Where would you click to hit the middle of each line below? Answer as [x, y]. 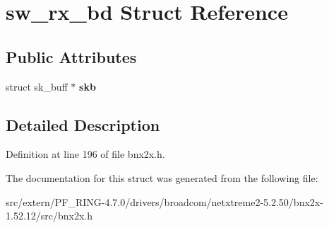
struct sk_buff [37, 86]
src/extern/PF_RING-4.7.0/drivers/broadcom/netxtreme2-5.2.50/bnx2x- [164, 201]
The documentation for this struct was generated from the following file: [162, 177]
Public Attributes [71, 56]
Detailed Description [83, 124]
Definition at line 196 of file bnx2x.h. [85, 154]
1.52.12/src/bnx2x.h [49, 216]
